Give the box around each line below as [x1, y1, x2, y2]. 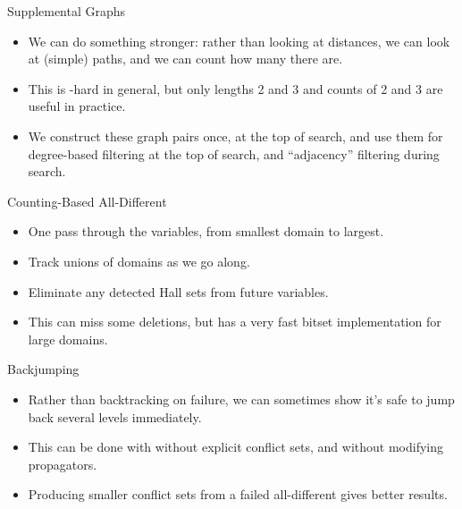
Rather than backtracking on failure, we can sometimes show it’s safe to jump [28, 389, 455, 408]
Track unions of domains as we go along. [28, 251, 250, 270]
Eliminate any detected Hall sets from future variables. [28, 282, 329, 301]
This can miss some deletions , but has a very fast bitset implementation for [28, 312, 441, 331]
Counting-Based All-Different [7, 191, 167, 210]
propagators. [28, 454, 97, 473]
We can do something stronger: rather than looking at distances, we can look [28, 31, 450, 50]
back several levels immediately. [28, 407, 202, 426]
